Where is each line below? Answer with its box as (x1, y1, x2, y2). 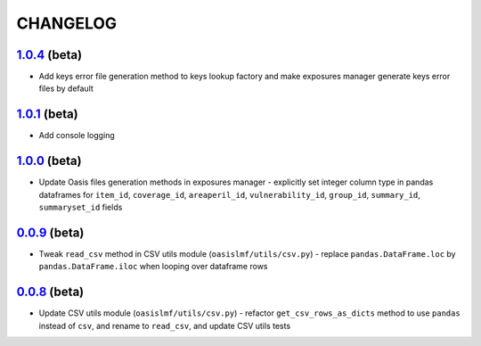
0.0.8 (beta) (16, 284, 85, 300)
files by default (38, 83, 94, 94)
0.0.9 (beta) (16, 225, 85, 240)
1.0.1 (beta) (16, 107, 79, 122)
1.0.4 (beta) (16, 47, 83, 62)
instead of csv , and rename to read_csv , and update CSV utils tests (38, 320, 291, 331)
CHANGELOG (16, 13, 118, 33)
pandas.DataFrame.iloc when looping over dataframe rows (38, 261, 268, 272)
